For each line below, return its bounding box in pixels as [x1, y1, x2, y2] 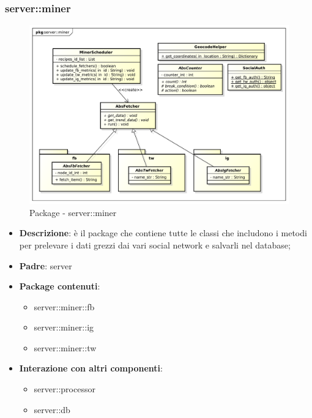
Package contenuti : [19, 280, 100, 293]
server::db [34, 403, 70, 416]
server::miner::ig [34, 321, 94, 334]
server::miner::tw [34, 341, 97, 354]
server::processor [34, 383, 95, 395]
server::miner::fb [34, 300, 95, 313]
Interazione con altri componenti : [19, 362, 163, 375]
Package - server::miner [29, 206, 117, 218]
